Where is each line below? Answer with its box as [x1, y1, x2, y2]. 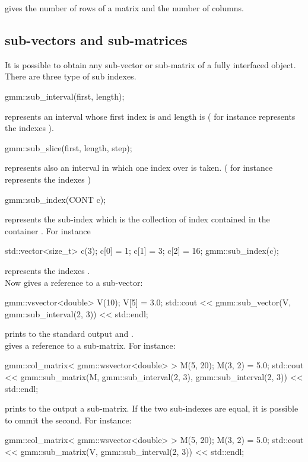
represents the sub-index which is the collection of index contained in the [5, 213, 270, 225]
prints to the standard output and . [5, 327, 134, 340]
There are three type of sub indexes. [5, 70, 136, 82]
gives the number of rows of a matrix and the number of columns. [5, 2, 244, 14]
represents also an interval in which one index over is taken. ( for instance [5, 161, 273, 174]
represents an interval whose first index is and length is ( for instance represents [5, 110, 296, 122]
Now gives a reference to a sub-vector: [5, 276, 143, 288]
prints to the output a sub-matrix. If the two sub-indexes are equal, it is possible [5, 402, 299, 415]
